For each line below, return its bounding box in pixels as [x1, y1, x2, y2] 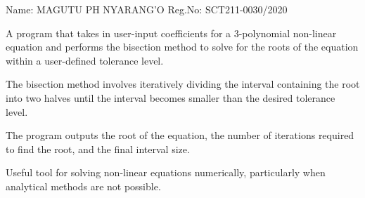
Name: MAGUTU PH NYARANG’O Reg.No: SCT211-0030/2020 [6, 2, 288, 16]
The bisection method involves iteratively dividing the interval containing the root [6, 77, 360, 91]
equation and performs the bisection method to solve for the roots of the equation [6, 39, 359, 54]
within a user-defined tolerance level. [6, 53, 164, 67]
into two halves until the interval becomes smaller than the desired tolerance [6, 90, 335, 105]
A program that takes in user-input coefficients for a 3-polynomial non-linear [6, 25, 337, 40]
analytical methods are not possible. [6, 178, 161, 193]
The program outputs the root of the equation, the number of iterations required [6, 128, 354, 143]
